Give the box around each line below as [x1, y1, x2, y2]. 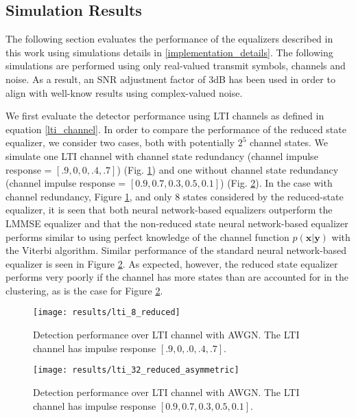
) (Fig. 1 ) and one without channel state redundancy [117, 162, 339, 176]
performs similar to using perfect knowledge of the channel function [5, 229, 289, 244]
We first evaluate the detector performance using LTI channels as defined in [5, 108, 324, 123]
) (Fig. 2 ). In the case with [220, 176, 333, 190]
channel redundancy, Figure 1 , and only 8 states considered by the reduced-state [5, 189, 344, 203]
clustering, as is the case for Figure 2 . [5, 283, 163, 297]
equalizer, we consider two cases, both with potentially [5, 135, 235, 150]
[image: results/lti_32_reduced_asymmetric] [33, 365, 239, 375]
